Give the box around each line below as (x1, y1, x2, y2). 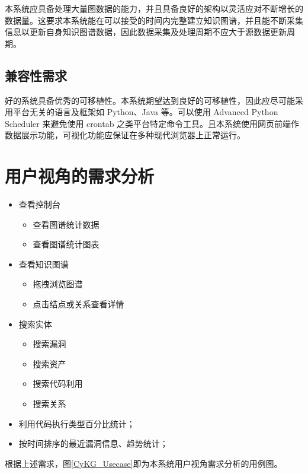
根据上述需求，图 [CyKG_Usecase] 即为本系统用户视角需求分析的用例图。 (5, 457, 283, 469)
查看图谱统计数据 (33, 218, 100, 230)
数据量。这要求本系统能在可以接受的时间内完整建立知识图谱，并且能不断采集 (5, 14, 303, 26)
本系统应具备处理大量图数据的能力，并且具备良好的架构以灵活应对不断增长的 (5, 2, 303, 14)
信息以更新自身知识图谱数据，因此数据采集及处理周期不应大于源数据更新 (5, 26, 287, 38)
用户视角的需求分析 (5, 164, 155, 188)
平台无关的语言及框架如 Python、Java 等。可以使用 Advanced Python (12, 106, 278, 118)
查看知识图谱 (18, 257, 69, 270)
